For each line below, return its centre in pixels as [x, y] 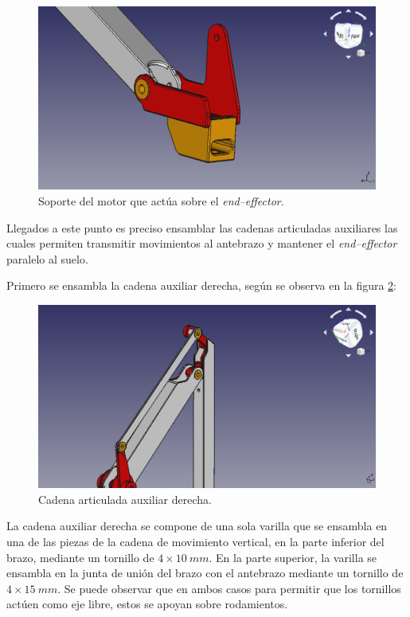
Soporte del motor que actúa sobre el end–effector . [161, 200]
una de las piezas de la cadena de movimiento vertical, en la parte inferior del [195, 541]
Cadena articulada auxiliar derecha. [125, 499]
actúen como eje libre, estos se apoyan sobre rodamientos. [147, 604]
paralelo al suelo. [47, 258]
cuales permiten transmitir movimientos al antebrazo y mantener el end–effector [202, 243]
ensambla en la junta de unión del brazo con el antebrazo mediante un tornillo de [205, 573]
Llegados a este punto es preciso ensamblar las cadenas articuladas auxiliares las [202, 227]
